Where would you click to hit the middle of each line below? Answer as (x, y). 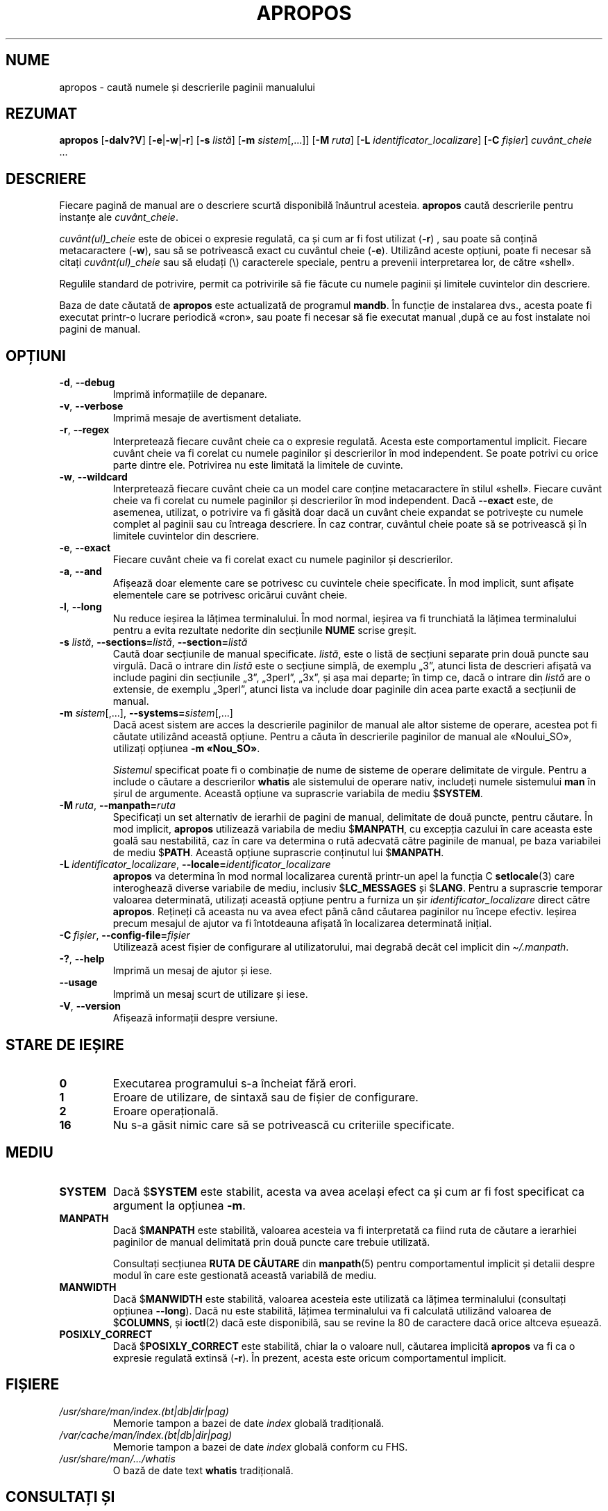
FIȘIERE (33, 1385)
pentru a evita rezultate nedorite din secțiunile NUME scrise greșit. (265, 631)
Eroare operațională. (166, 1111)
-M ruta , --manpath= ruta (117, 805)
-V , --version (90, 1006)
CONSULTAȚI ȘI (60, 1497)
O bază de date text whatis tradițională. (203, 1470)
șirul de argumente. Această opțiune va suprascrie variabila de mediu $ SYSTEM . (298, 794)
